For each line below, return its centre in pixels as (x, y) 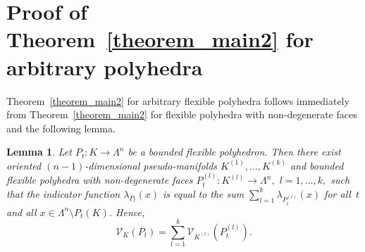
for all (338, 193)
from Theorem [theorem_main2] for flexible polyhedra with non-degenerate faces (182, 114)
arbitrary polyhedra (105, 67)
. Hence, (127, 212)
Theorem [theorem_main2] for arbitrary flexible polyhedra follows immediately (178, 100)
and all (21, 212)
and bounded (317, 165)
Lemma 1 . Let (39, 152)
